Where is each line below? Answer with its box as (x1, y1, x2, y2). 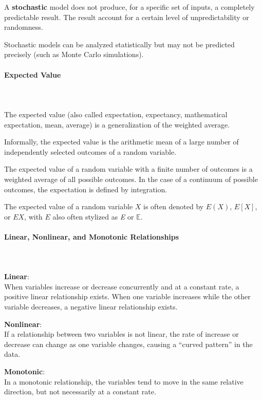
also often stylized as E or (52, 211, 134, 222)
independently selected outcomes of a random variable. (4, 146, 177, 157)
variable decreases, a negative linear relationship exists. (4, 301, 178, 312)
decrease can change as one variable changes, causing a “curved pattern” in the (4, 338, 253, 349)
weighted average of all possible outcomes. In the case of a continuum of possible (4, 173, 258, 184)
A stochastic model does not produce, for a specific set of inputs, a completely (4, 2, 255, 12)
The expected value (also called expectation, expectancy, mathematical (4, 108, 228, 119)
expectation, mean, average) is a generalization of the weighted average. (4, 119, 230, 130)
